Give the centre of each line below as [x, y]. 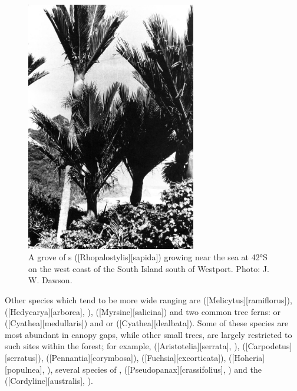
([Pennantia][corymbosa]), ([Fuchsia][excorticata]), [136, 358]
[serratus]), [24, 358]
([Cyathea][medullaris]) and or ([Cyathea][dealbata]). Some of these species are [147, 323]
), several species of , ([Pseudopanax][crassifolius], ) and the [154, 369]
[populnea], [25, 369]
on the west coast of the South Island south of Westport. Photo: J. [149, 268]
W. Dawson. [50, 280]
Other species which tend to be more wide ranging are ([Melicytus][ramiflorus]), [148, 300]
